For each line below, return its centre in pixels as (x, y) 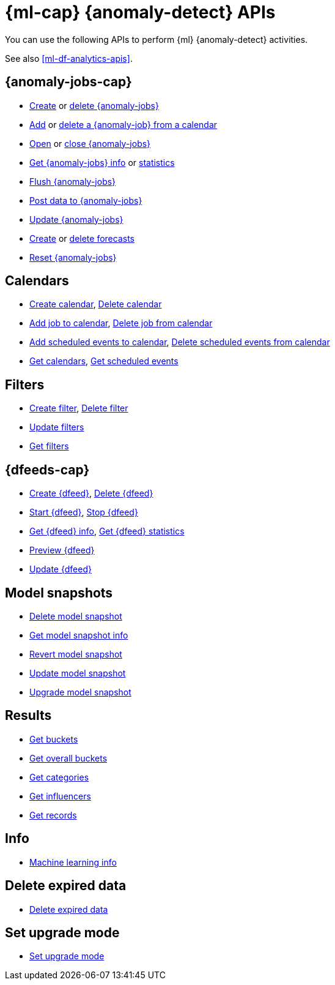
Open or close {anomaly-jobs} (90, 143)
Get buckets (54, 739)
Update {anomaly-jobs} (76, 219)
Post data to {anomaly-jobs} (86, 200)
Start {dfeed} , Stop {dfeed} (84, 512)
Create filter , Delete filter (79, 408)
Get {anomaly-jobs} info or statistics (102, 162)
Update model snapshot (78, 673)
